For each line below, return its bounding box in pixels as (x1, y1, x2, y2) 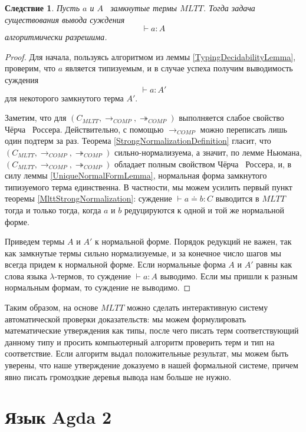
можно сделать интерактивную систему (127, 301, 268, 314)
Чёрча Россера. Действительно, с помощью (5, 123, 164, 135)
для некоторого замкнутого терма (5, 91, 124, 104)
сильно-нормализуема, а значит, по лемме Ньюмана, (114, 146, 302, 158)
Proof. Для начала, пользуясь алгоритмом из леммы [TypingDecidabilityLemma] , (5, 50, 296, 62)
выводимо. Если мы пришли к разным (160, 269, 298, 282)
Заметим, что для (5, 111, 67, 124)
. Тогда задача (203, 2, 255, 14)
